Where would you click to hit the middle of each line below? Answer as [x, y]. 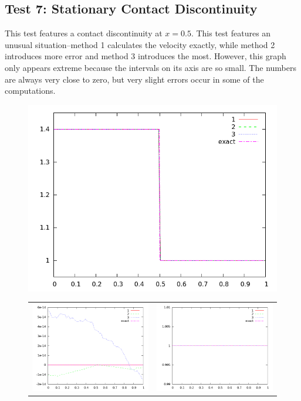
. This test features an [231, 33]
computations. [30, 91]
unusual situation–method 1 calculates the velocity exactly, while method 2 [140, 44]
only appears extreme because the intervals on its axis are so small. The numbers [150, 67]
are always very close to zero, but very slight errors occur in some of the [134, 79]
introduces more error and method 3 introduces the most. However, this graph [146, 56]
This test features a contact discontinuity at [84, 33]
